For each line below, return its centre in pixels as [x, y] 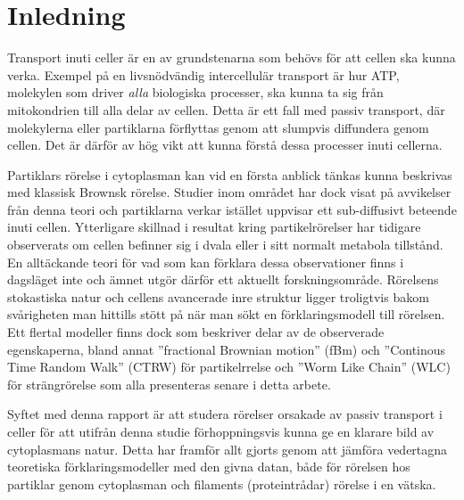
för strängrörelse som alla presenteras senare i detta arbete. [169, 384]
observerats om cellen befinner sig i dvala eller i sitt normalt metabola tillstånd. [225, 245]
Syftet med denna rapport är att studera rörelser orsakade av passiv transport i [225, 414]
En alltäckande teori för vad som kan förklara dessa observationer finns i [206, 262]
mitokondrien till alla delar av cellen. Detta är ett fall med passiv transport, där [226, 109]
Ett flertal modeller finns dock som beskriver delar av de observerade [196, 332]
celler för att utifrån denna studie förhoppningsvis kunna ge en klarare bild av [221, 431]
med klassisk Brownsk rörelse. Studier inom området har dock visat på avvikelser [229, 192]
